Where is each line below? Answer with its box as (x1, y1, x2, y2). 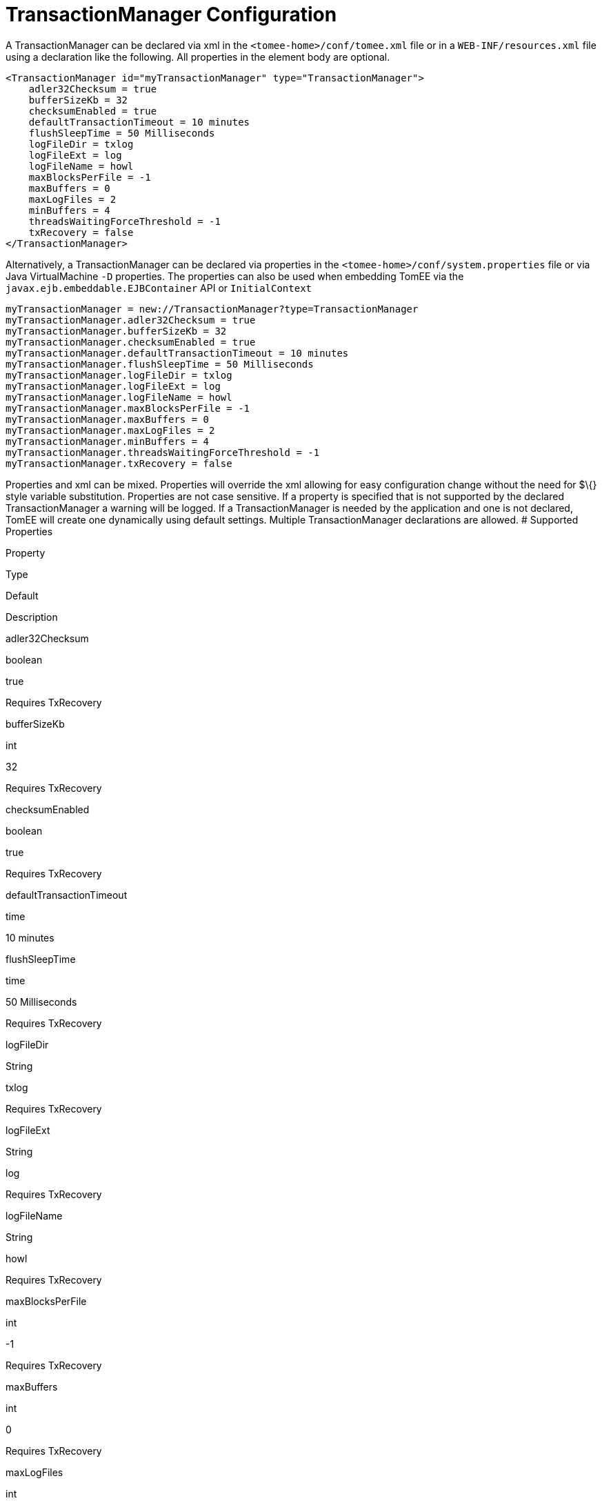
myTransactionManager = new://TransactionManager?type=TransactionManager (6, 303, 419, 315)
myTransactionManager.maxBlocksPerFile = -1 (6, 402, 250, 414)
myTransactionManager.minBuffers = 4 (6, 435, 210, 447)
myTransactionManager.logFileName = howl (6, 391, 232, 403)
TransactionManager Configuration (6, 3, 337, 26)
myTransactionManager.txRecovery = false (6, 457, 232, 469)
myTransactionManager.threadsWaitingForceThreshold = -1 (6, 446, 320, 458)
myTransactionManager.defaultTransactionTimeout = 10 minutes (6, 347, 349, 359)
